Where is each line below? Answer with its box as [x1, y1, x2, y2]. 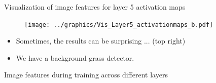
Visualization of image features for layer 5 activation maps [4, 2, 186, 12]
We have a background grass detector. [16, 52, 134, 63]
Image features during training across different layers [4, 69, 168, 80]
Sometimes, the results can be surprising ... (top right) [16, 35, 186, 46]
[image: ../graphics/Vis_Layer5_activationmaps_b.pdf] [24, 21, 213, 28]
